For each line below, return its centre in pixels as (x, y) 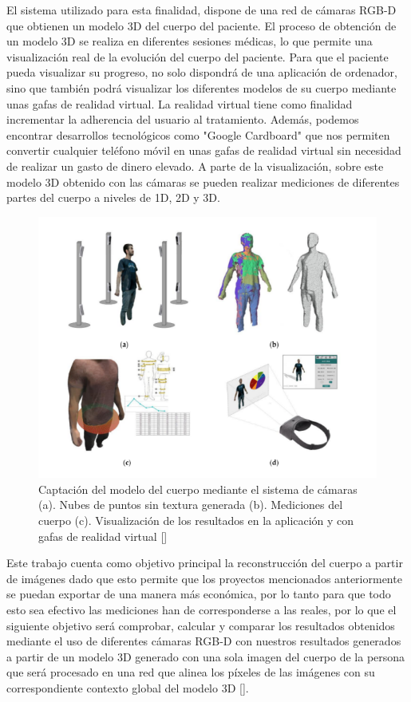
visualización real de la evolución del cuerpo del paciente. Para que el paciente (198, 56)
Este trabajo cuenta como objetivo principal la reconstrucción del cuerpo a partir (205, 563)
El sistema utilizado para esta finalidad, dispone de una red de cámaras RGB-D (202, 10)
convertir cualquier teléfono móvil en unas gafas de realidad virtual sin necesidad (204, 150)
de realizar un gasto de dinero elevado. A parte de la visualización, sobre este (195, 166)
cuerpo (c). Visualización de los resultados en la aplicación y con (196, 521)
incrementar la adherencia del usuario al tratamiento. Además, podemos (183, 119)
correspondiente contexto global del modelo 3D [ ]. (128, 687)
